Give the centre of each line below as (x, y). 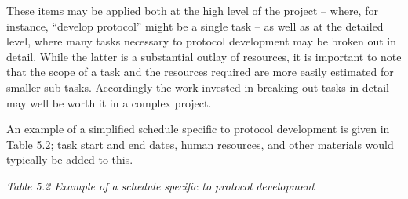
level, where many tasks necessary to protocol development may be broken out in (202, 41)
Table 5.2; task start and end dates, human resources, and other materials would (200, 144)
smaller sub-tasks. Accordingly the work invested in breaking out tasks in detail (198, 87)
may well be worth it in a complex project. (109, 102)
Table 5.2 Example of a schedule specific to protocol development (160, 185)
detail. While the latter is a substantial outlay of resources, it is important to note (204, 56)
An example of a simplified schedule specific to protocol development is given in (198, 129)
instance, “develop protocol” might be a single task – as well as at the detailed (195, 25)
